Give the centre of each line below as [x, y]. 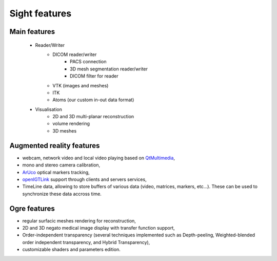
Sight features [41, 13]
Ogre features [32, 208]
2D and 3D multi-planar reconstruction [93, 117]
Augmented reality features [55, 146]
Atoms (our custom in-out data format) [93, 100]
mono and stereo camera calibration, [61, 165]
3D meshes [65, 130]
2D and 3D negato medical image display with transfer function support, [99, 228]
